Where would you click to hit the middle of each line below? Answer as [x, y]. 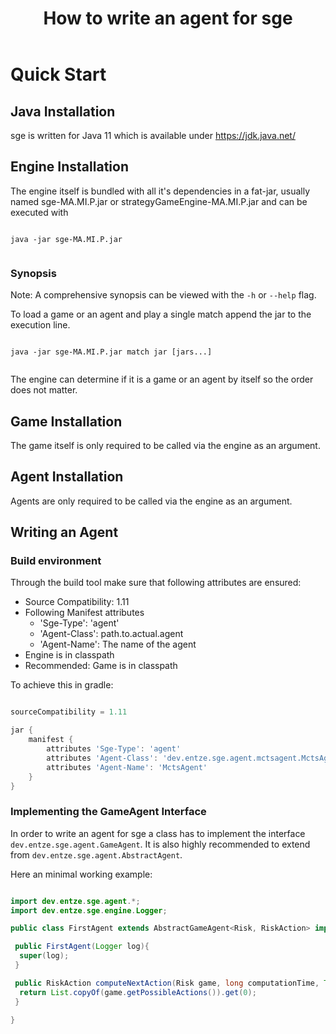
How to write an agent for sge [168, 18]
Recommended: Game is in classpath [101, 666]
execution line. [40, 325]
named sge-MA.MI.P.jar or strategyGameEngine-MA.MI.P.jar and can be [159, 201]
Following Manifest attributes [84, 613]
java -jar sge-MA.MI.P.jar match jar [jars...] [111, 352]
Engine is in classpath [69, 655]
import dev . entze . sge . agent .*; [75, 901]
